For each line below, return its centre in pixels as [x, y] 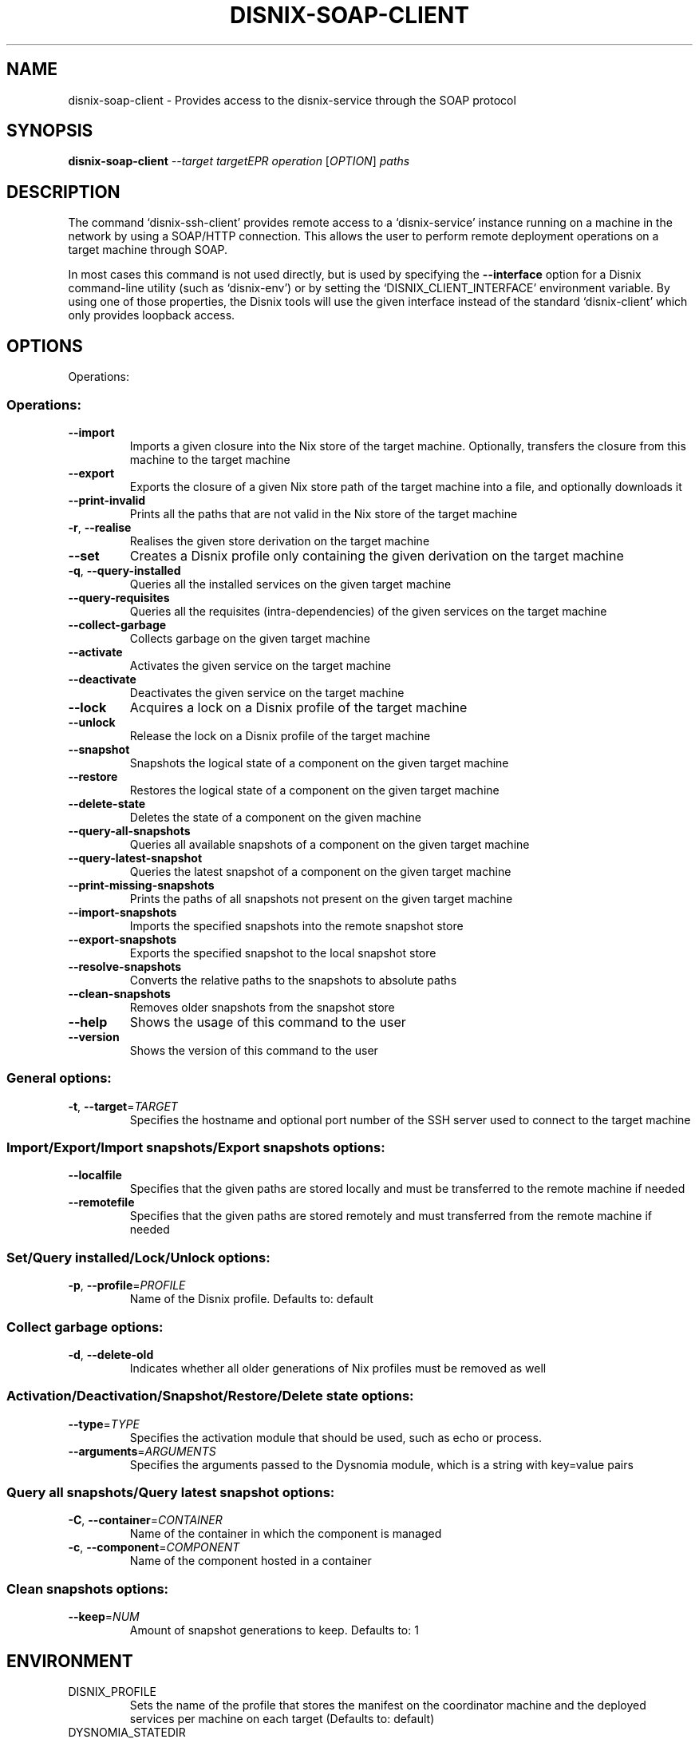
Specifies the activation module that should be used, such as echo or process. [336, 1437]
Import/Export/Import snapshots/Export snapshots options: [196, 1147]
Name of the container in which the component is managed [286, 1534]
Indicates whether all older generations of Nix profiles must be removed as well [338, 1368]
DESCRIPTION [63, 192]
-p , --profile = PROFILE [127, 1285]
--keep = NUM [104, 1617]
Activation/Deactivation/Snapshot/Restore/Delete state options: [210, 1396]
